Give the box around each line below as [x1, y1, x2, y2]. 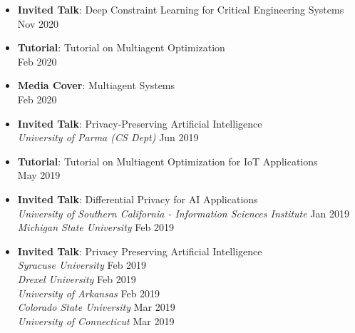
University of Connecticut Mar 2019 [17, 313, 175, 328]
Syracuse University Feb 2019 [17, 257, 147, 272]
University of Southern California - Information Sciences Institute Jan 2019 [17, 205, 350, 220]
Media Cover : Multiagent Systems [17, 78, 175, 93]
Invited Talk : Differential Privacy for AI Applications [17, 191, 258, 206]
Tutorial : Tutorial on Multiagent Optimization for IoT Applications [17, 153, 318, 168]
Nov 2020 [17, 16, 58, 31]
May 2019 [17, 168, 61, 183]
